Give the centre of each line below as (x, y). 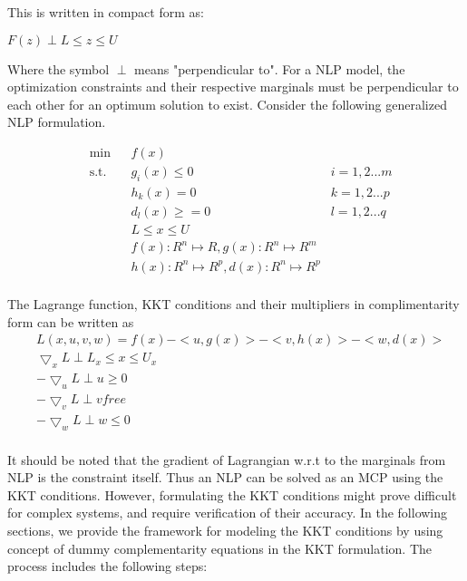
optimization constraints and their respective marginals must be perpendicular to (233, 87)
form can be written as (71, 321)
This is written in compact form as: (106, 12)
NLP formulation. (57, 122)
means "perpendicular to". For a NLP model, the (270, 68)
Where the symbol (58, 68)
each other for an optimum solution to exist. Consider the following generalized (227, 104)
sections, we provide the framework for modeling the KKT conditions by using (225, 530)
